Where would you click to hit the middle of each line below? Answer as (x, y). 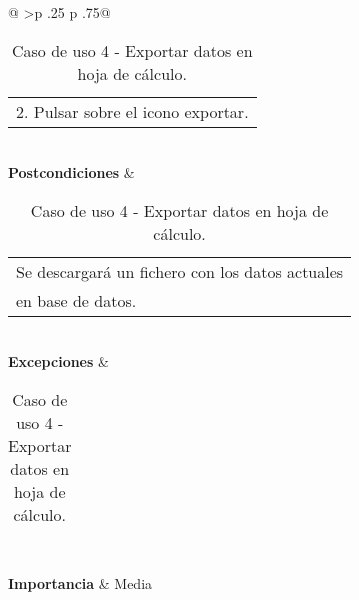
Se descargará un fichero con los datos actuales (180, 271)
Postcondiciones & (71, 172)
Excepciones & (58, 361)
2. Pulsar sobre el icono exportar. (132, 111)
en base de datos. (76, 300)
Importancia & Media (80, 582)
